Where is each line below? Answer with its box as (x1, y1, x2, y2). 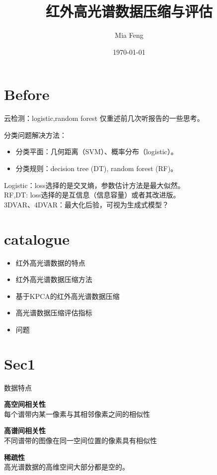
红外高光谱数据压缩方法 (15, 274, 92, 285)
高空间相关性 (4, 399, 46, 409)
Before (4, 84, 50, 104)
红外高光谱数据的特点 (15, 257, 85, 268)
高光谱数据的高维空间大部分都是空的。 (4, 462, 129, 472)
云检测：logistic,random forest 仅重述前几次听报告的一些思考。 (4, 113, 204, 123)
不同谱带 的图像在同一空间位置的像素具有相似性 (4, 435, 157, 445)
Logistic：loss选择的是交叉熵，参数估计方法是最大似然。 (4, 180, 185, 190)
